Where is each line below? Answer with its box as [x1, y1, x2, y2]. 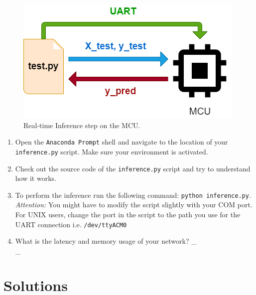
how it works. [15, 173, 56, 183]
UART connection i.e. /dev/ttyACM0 [15, 219, 127, 229]
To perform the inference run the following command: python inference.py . [15, 189, 251, 200]
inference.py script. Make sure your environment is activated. [15, 146, 208, 156]
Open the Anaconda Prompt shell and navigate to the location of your [15, 137, 228, 147]
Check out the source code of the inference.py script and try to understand [15, 163, 251, 173]
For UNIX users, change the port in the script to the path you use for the [15, 209, 241, 219]
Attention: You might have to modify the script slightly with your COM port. [15, 199, 253, 210]
